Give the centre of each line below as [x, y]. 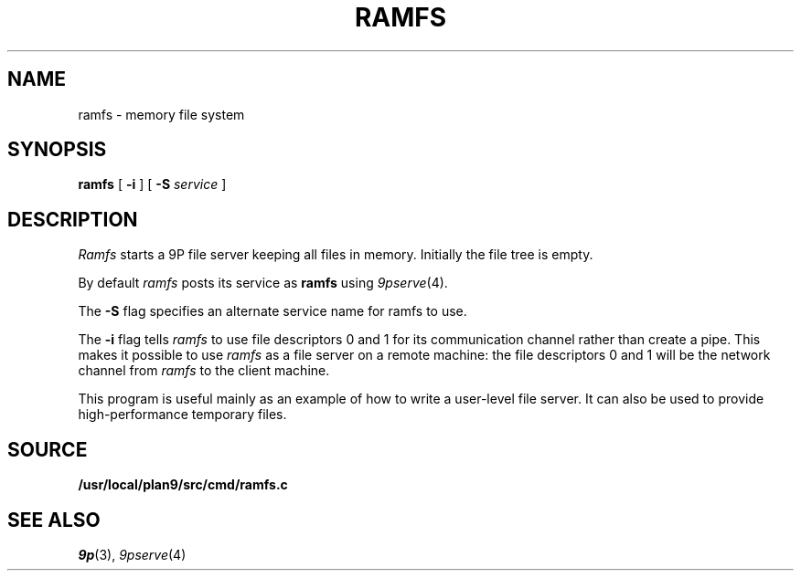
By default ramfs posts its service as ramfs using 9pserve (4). [263, 283]
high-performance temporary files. [182, 415]
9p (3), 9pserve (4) [132, 554]
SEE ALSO [54, 520]
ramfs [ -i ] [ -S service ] [152, 184]
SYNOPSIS [57, 150]
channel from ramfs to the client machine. [204, 371]
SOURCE [48, 449]
